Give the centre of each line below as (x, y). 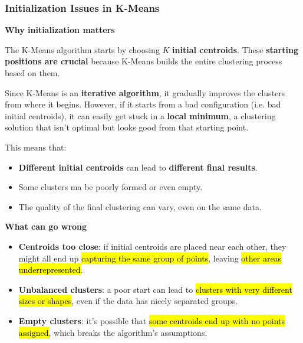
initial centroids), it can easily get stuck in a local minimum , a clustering (140, 115)
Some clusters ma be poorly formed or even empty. (111, 187)
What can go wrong (46, 226)
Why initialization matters (60, 30)
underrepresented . (51, 269)
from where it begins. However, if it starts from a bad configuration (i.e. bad (143, 104)
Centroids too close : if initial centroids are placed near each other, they (152, 246)
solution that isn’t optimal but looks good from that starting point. (127, 127)
